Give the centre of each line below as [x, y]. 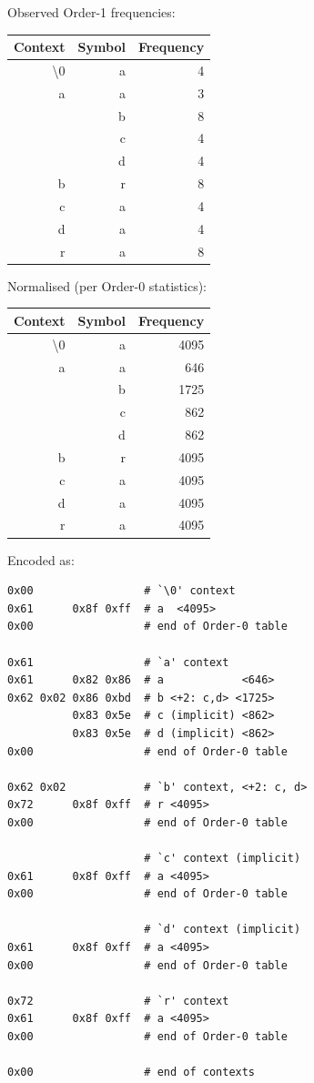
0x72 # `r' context [118, 1001]
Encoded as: [41, 559]
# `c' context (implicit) [223, 859]
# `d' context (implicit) [223, 930]
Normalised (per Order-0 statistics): [107, 285]
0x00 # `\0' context [122, 591]
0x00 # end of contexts [132, 1073]
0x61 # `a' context [118, 662]
